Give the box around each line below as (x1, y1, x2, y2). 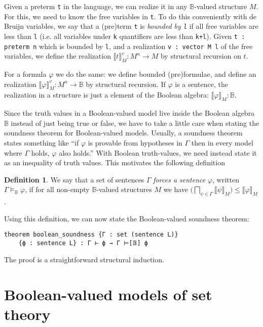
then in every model (191, 137, 253, 148)
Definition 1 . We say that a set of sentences (4, 174, 144, 184)
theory (4, 303, 51, 324)
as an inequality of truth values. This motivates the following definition (4, 157, 225, 168)
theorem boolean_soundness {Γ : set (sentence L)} (4, 231, 178, 239)
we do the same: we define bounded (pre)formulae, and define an (55, 69, 256, 79)
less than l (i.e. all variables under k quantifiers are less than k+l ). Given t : (4, 30, 245, 41)
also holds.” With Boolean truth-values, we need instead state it (59, 147, 257, 158)
